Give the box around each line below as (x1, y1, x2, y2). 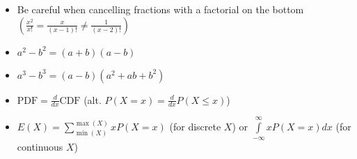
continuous (17, 139, 63, 153)
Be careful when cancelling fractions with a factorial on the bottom (17, 2, 304, 16)
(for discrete (169, 119, 221, 134)
